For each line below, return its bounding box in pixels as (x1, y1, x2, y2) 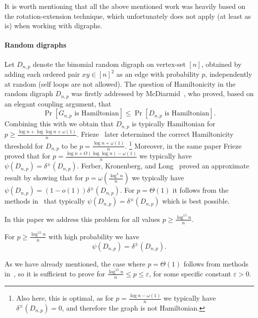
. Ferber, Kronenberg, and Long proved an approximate (77, 160, 250, 171)
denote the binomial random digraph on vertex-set (33, 58, 186, 69)
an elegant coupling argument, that (4, 98, 111, 108)
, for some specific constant (149, 268, 231, 278)
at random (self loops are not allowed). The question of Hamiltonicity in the (4, 78, 236, 89)
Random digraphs (4, 40, 66, 50)
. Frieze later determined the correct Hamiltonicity (76, 129, 234, 139)
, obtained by (201, 58, 242, 69)
